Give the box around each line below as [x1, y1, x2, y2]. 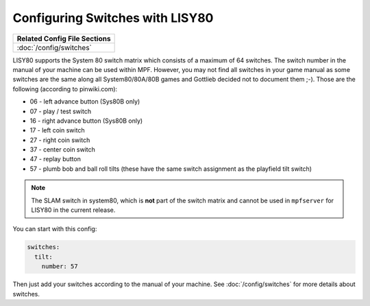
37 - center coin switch [29, 145, 96, 154]
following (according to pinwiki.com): [12, 84, 118, 93]
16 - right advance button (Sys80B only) [29, 117, 143, 125]
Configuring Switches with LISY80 [12, 10, 214, 25]
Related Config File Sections [16, 34, 111, 43]
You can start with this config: [12, 225, 97, 233]
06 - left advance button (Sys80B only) [29, 97, 140, 106]
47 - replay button [29, 155, 82, 163]
